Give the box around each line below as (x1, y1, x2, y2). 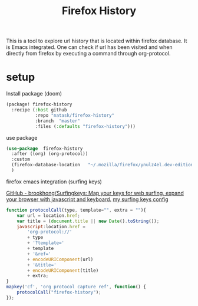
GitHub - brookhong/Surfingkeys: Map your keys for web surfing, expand (6, 189, 184, 196)
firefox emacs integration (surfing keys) (6, 178, 102, 185)
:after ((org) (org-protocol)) (11, 151, 88, 157)
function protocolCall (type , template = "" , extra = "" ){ (6, 207, 146, 213)
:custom (11, 156, 31, 163)
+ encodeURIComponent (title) (27, 267, 99, 274)
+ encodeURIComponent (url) (27, 256, 94, 262)
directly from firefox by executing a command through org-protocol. (6, 50, 171, 57)
